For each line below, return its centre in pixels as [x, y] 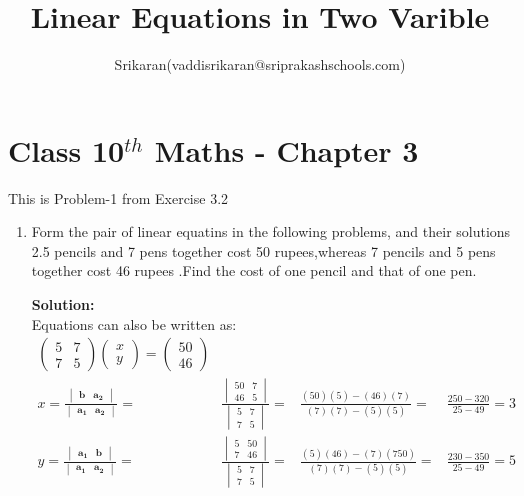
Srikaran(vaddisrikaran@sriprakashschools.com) [260, 64]
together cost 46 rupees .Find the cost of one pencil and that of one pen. [254, 270]
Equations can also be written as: [134, 323]
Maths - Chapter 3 [286, 149]
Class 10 [66, 149]
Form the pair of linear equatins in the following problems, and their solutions [271, 231]
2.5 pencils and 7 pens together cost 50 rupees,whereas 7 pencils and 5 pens [263, 250]
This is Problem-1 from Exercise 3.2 [118, 197]
